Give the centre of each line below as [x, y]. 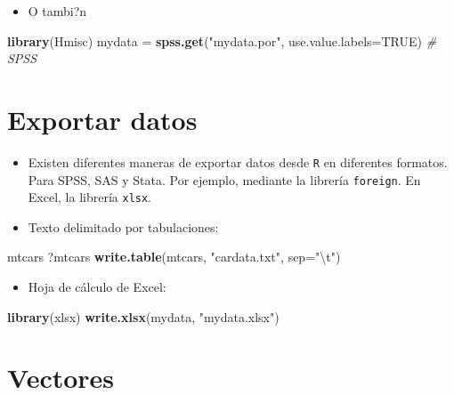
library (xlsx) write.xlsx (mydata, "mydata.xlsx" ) [143, 316]
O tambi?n [57, 11]
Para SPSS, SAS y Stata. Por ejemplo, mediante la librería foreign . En [224, 179]
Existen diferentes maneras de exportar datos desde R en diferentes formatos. [238, 161]
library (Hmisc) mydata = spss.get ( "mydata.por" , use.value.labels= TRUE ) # [222, 40]
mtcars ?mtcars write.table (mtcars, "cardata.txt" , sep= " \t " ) [174, 257]
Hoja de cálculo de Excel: [97, 287]
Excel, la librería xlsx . [90, 197]
